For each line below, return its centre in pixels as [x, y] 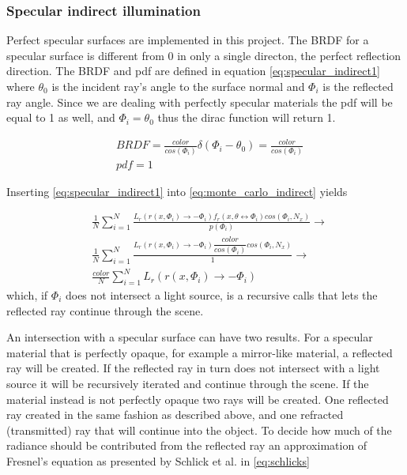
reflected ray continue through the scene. [105, 310]
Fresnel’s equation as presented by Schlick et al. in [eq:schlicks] [158, 460]
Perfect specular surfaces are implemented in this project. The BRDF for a [188, 40]
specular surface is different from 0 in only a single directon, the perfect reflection [204, 55]
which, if [27, 294]
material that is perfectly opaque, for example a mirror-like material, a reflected [200, 352]
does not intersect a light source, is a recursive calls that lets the [221, 294]
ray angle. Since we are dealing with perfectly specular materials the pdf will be [200, 102]
